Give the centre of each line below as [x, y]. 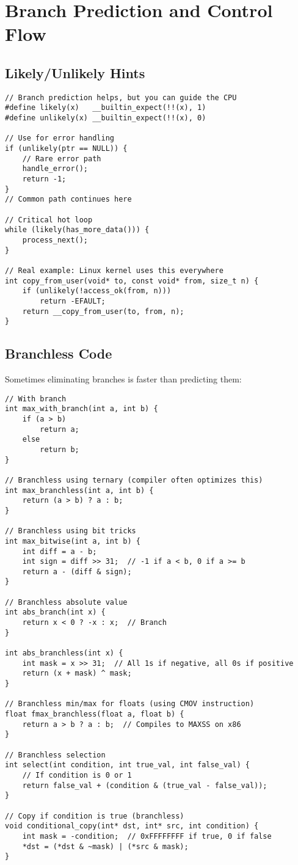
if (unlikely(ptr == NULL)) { [66, 149]
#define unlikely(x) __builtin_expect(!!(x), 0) [106, 118]
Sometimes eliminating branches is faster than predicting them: [123, 379]
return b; [60, 449]
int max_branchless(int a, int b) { [79, 490]
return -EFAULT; [73, 301]
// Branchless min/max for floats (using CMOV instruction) [130, 704]
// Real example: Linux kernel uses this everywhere [114, 270]
